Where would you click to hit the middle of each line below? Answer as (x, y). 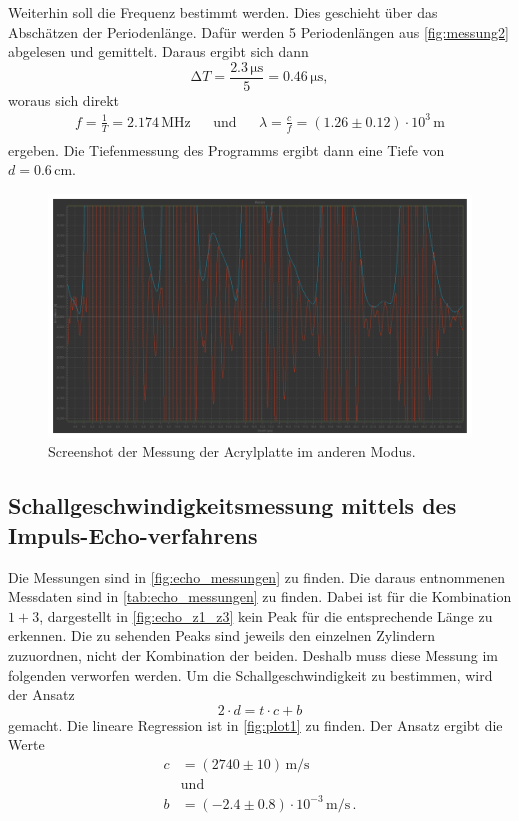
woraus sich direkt (64, 99)
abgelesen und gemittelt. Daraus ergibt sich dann (158, 51)
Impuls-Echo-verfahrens (133, 534)
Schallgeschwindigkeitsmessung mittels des (232, 505)
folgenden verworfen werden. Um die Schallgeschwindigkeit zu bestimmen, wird (250, 674)
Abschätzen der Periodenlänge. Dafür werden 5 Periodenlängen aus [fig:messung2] (258, 31)
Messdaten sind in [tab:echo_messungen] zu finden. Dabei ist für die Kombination (260, 596)
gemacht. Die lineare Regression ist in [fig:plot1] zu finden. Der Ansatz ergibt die (255, 724)
